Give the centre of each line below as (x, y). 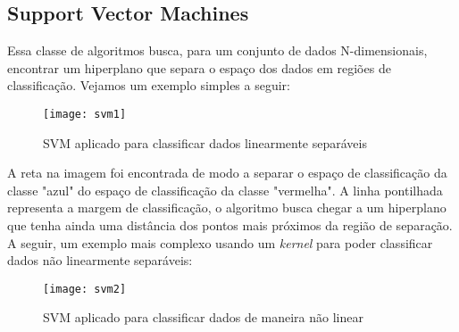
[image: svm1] (85, 114)
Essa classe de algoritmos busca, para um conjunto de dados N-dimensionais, (217, 50)
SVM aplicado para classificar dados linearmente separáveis (205, 142)
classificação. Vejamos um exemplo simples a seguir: (149, 85)
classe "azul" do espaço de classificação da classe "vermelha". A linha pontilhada (225, 190)
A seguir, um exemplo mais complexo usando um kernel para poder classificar (220, 242)
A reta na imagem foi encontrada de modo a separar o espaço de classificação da (227, 173)
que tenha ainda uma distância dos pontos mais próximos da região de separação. (230, 225)
